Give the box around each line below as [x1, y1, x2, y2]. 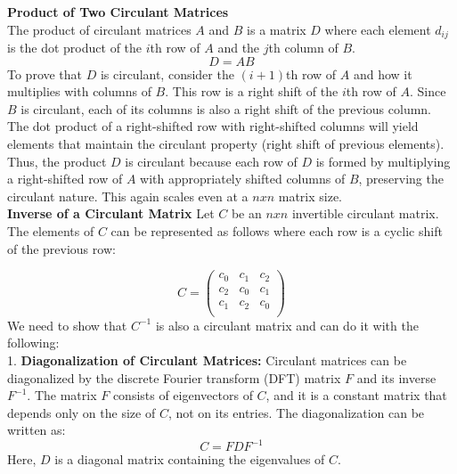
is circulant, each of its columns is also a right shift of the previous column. [20, 99, 431, 118]
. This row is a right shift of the [165, 82, 339, 101]
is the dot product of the [7, 38, 143, 57]
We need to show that [7, 315, 127, 334]
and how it [353, 64, 412, 83]
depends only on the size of [7, 403, 156, 421]
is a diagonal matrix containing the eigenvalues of [54, 450, 325, 469]
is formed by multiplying [315, 151, 451, 170]
